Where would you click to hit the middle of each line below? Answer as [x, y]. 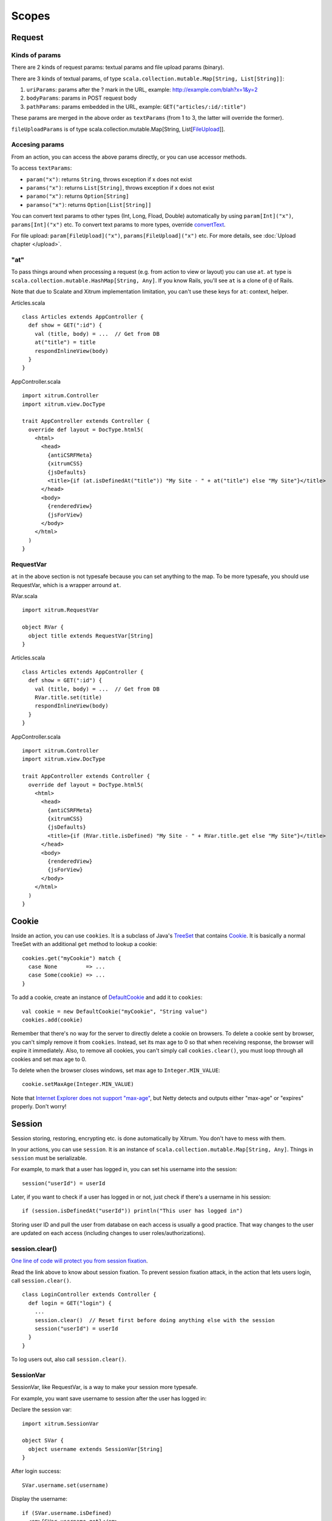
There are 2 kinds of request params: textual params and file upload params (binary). [118, 68]
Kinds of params [36, 55]
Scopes [31, 16]
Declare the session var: [42, 1410]
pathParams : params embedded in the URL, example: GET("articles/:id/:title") [137, 106]
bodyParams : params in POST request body [82, 98]
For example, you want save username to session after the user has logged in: [109, 1398]
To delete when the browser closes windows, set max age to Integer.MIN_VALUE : [116, 1070]
